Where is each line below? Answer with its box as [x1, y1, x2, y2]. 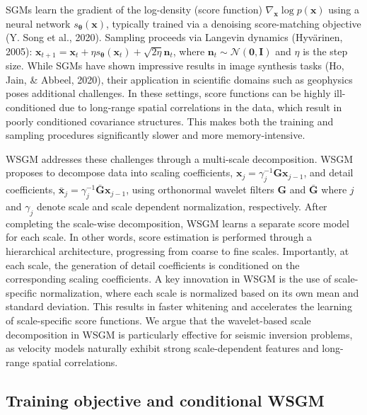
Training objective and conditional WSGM [6, 389, 325, 411]
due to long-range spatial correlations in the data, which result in [59, 100, 342, 115]
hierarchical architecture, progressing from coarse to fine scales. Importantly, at [6, 243, 349, 258]
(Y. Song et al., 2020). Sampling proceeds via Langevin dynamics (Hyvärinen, [6, 30, 343, 45]
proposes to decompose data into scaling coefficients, [6, 165, 233, 180]
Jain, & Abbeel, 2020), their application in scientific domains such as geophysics [6, 72, 353, 86]
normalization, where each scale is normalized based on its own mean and [40, 285, 359, 300]
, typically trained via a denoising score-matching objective [106, 16, 361, 30]
